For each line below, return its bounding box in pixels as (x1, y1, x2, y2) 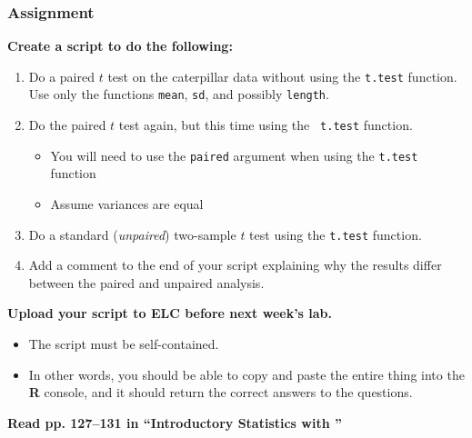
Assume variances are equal (50, 194, 204, 214)
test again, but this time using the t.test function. (118, 115, 413, 134)
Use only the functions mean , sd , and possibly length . (28, 85, 329, 104)
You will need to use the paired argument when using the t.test (50, 145, 418, 164)
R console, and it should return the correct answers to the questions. (28, 383, 413, 402)
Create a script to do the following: (7, 36, 233, 55)
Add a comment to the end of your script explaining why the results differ (28, 255, 442, 274)
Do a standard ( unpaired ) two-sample (28, 224, 236, 244)
